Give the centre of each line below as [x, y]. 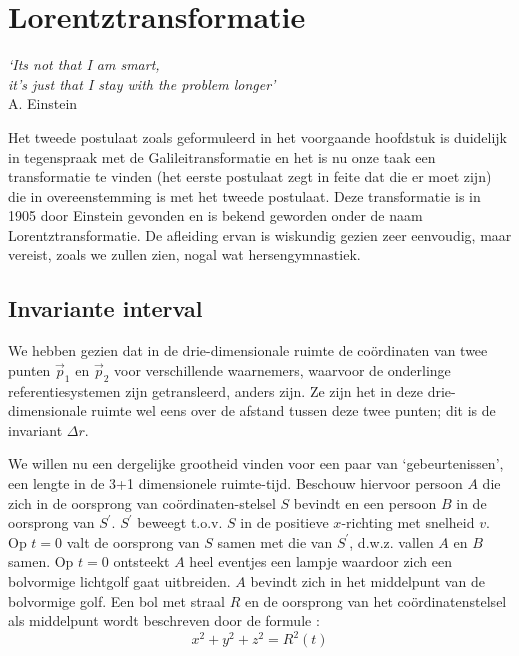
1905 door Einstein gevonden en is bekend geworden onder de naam [215, 215]
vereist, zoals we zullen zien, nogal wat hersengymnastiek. [184, 254]
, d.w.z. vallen [391, 541]
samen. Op [41, 561]
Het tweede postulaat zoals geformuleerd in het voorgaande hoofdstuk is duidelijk [257, 136]
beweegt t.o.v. [180, 522]
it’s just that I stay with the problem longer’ [142, 83]
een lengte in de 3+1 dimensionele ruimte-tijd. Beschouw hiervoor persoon [235, 483]
